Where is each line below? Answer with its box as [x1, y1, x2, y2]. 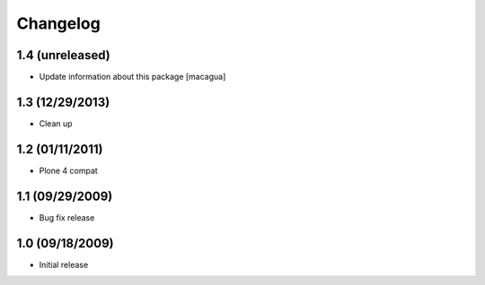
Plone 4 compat [39, 165, 98, 176]
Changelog [16, 13, 101, 33]
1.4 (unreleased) [16, 47, 111, 63]
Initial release [39, 259, 89, 270]
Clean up [39, 117, 73, 129]
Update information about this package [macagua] [39, 72, 226, 82]
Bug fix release [39, 212, 95, 223]
